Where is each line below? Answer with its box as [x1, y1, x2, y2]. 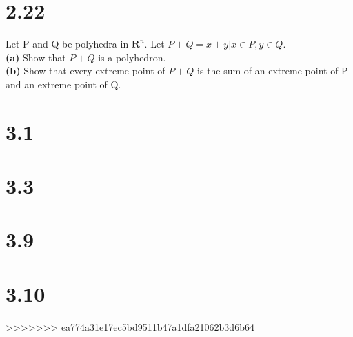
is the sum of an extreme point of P [197, 63, 348, 78]
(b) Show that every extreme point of [6, 63, 165, 78]
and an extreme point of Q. [6, 76, 121, 91]
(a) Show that [6, 50, 66, 64]
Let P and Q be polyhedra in [6, 37, 129, 51]
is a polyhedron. [98, 50, 166, 64]
